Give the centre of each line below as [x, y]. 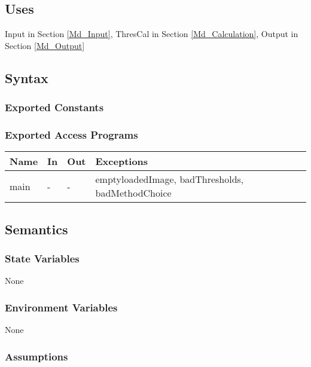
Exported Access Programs [71, 134]
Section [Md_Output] [45, 45]
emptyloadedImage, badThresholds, [170, 179]
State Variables [42, 258]
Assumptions [36, 356]
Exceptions [122, 161]
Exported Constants [54, 107]
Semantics [36, 229]
